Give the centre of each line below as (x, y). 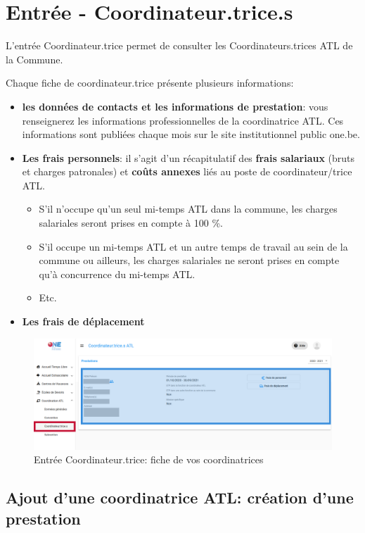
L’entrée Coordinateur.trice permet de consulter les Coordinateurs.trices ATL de (179, 45)
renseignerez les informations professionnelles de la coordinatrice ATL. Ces (183, 120)
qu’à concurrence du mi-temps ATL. (117, 274)
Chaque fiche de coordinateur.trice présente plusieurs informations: (150, 83)
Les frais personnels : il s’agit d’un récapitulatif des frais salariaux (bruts (188, 157)
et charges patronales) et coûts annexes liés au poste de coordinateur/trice (187, 171)
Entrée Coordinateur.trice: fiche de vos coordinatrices (149, 459)
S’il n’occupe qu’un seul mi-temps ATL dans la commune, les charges (188, 209)
